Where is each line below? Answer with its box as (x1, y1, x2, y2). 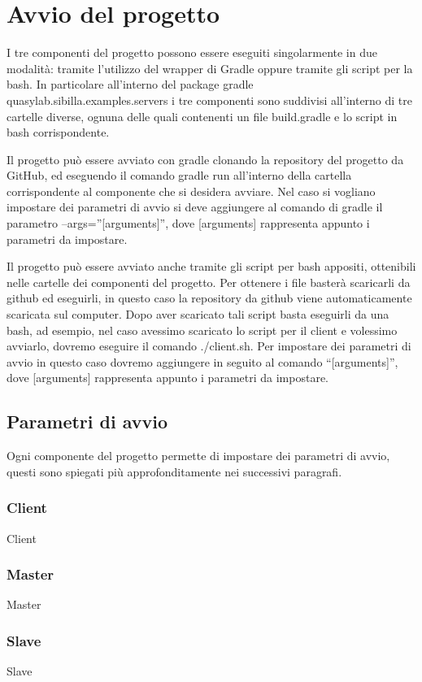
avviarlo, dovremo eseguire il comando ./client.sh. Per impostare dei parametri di (7, 337, 411, 354)
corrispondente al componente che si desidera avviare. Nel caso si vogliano (7, 182, 376, 199)
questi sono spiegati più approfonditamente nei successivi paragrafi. (7, 463, 342, 480)
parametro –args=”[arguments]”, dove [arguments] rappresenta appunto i (7, 215, 370, 232)
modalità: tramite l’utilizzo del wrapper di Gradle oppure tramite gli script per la (7, 59, 413, 76)
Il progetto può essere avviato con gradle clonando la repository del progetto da (7, 150, 404, 167)
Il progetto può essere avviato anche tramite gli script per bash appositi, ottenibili (7, 258, 416, 275)
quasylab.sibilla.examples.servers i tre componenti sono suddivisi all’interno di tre (7, 91, 413, 108)
